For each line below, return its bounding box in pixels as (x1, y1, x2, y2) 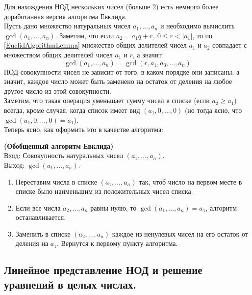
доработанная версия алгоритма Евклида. (4, 11, 127, 21)
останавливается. (15, 212, 66, 222)
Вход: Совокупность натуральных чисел (4, 150, 123, 161)
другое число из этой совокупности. (4, 85, 111, 96)
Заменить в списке (15, 228, 71, 239)
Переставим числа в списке (15, 176, 97, 187)
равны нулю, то (90, 202, 137, 213)
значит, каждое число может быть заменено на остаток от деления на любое (4, 76, 232, 86)
